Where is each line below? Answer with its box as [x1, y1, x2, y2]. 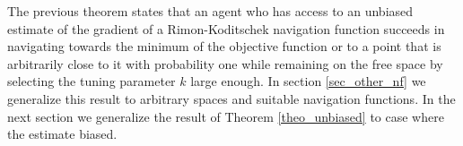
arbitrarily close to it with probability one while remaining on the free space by [7, 54, 443, 73]
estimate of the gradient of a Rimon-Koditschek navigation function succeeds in [7, 19, 445, 38]
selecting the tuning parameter [7, 72, 176, 90]
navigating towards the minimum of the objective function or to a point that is [7, 37, 441, 56]
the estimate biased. [7, 125, 118, 143]
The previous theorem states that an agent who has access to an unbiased [7, 2, 414, 20]
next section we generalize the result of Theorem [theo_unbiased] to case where [7, 107, 444, 125]
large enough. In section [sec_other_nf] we [190, 72, 426, 90]
